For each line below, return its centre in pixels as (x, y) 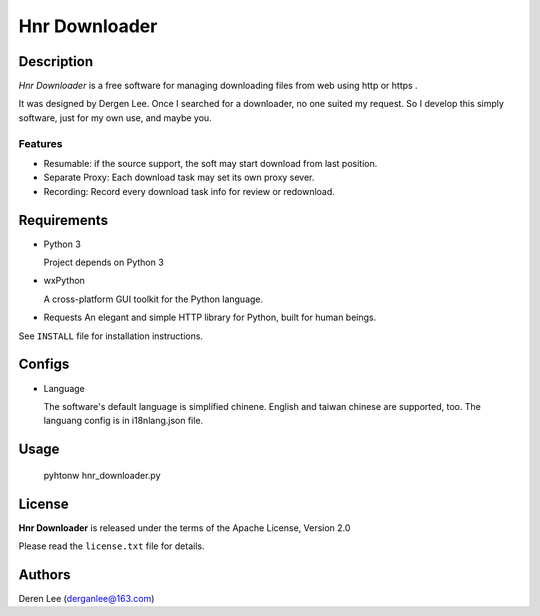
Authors (44, 574)
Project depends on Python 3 (103, 262)
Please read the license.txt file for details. (111, 546)
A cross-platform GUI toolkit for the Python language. (153, 299)
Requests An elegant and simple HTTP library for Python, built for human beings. (210, 317)
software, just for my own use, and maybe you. (115, 117)
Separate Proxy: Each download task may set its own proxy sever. (179, 177)
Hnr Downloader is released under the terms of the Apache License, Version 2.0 (184, 527)
